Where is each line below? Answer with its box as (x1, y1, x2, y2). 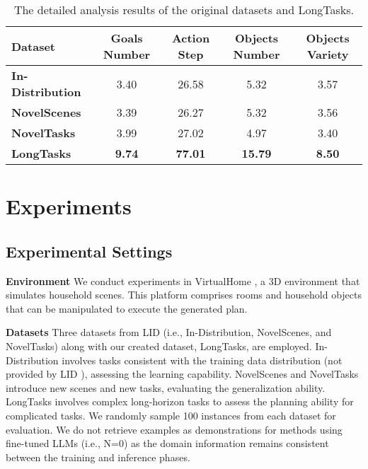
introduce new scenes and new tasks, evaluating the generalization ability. (6, 380, 326, 395)
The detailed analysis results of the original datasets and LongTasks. (13, 1, 355, 18)
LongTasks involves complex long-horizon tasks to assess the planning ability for (6, 394, 354, 409)
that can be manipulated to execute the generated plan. (6, 301, 248, 315)
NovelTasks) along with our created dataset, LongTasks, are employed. (6, 338, 312, 353)
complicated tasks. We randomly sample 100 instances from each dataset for (6, 407, 336, 422)
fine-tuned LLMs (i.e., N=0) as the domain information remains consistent (6, 436, 329, 451)
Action (171, 30, 210, 46)
